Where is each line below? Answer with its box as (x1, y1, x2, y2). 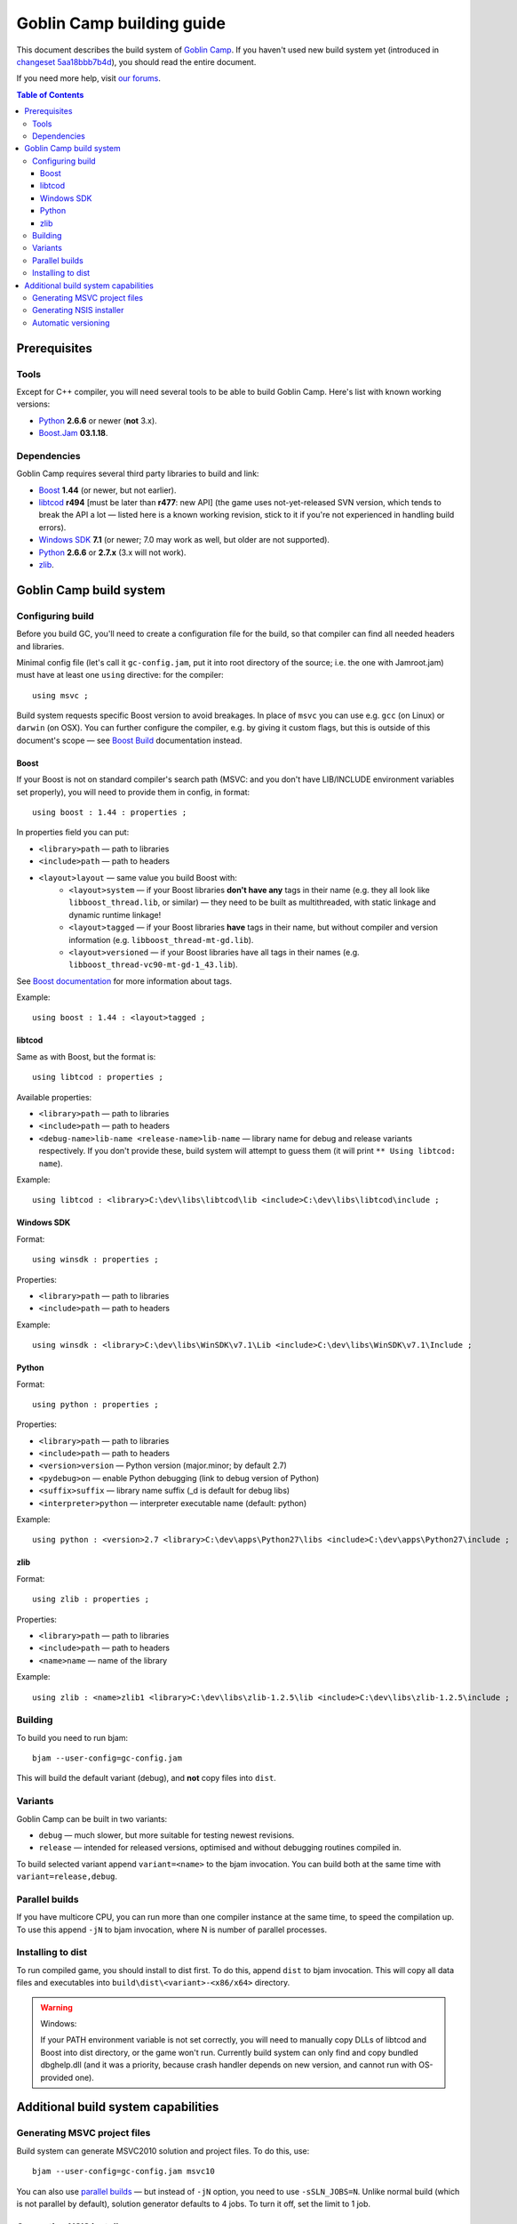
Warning (40, 2002, 73, 2012)
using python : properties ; (32, 1399, 159, 1409)
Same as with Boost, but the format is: (16, 1051, 156, 1062)
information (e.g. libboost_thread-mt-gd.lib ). (68, 934, 254, 945)
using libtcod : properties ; (32, 1072, 164, 1083)
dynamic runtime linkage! (68, 909, 162, 920)
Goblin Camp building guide (16, 13, 227, 33)
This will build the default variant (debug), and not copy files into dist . (16, 1773, 277, 1784)
